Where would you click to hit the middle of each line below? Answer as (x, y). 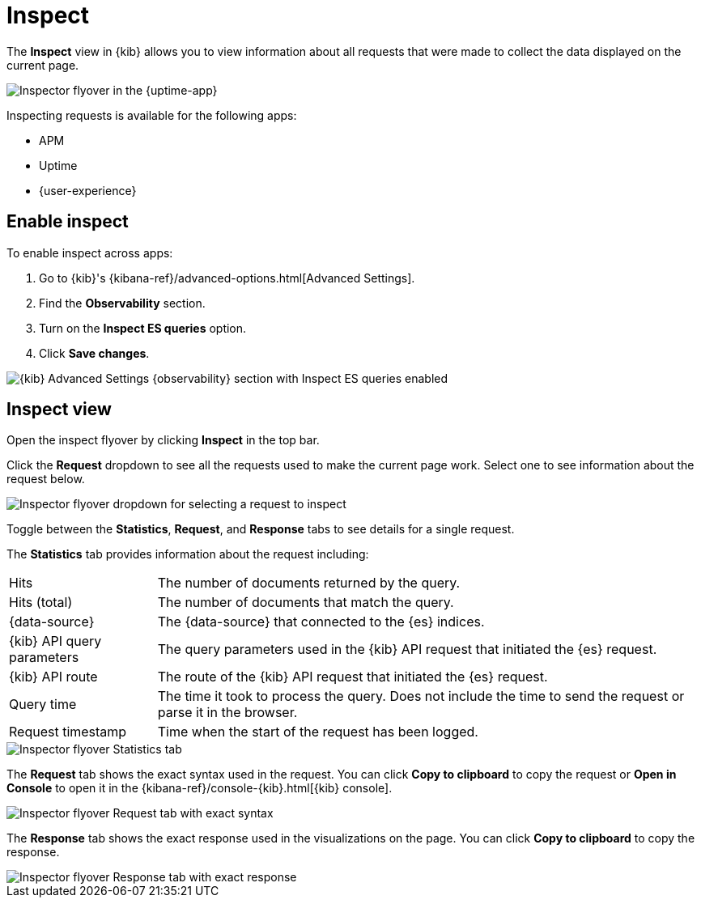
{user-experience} (88, 190)
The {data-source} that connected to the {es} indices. (321, 622)
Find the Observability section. (122, 303)
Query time (43, 705)
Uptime (58, 165)
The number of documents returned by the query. (309, 583)
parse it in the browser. (227, 713)
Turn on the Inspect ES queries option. (143, 328)
